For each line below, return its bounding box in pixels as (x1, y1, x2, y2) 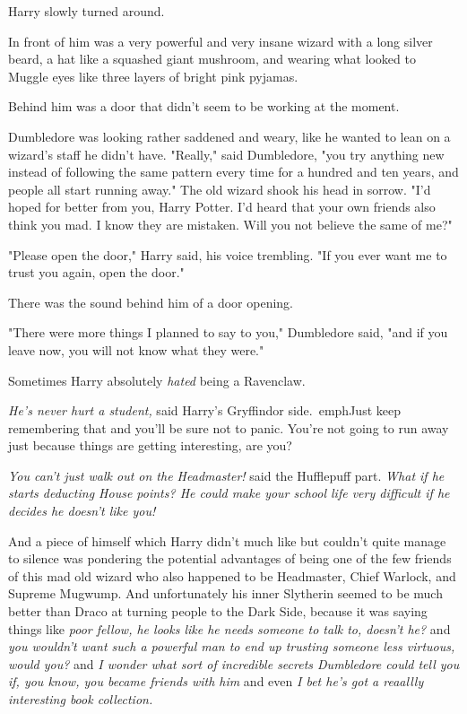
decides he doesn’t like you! (8, 501, 156, 520)
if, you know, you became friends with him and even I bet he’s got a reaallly (8, 672, 424, 691)
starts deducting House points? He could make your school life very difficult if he (8, 483, 450, 502)
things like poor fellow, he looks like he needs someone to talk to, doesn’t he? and (8, 619, 451, 638)
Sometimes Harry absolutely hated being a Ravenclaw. (8, 370, 306, 389)
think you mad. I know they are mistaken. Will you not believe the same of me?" (8, 214, 453, 233)
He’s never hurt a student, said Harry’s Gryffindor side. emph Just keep (8, 401, 401, 420)
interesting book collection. (8, 690, 153, 708)
